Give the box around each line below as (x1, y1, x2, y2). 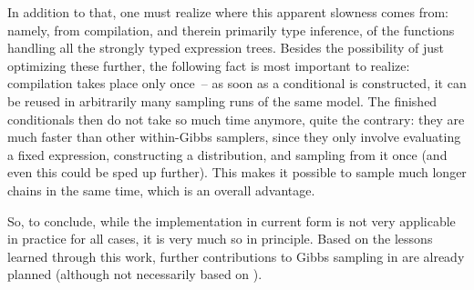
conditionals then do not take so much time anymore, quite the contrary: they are (7, 109, 465, 128)
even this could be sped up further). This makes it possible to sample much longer (7, 163, 467, 182)
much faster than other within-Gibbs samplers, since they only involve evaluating (7, 127, 461, 146)
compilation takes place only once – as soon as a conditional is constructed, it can (7, 74, 467, 93)
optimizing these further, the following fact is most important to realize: (7, 55, 410, 75)
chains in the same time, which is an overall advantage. (7, 180, 315, 199)
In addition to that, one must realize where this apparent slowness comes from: (7, 3, 448, 21)
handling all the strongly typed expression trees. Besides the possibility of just (7, 38, 444, 57)
